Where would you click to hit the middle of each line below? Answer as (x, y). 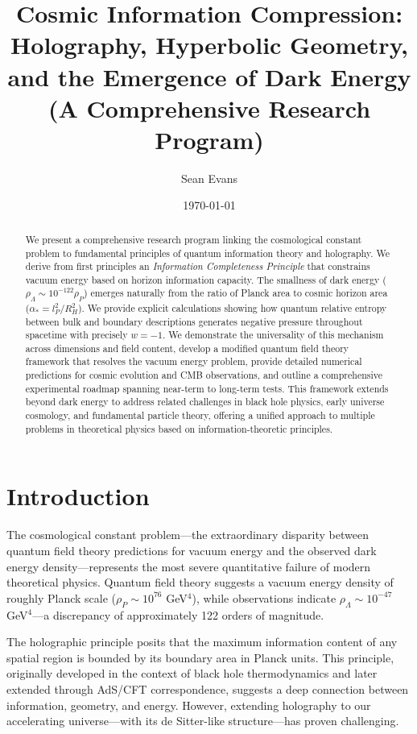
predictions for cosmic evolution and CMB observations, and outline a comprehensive (204, 375)
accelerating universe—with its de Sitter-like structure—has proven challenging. (203, 721)
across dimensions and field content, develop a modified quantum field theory (187, 348)
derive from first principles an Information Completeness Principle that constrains (198, 266)
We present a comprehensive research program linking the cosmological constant (194, 239)
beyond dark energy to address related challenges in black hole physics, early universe (205, 402)
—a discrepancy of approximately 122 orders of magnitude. (178, 614)
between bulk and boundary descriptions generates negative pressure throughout (194, 321)
